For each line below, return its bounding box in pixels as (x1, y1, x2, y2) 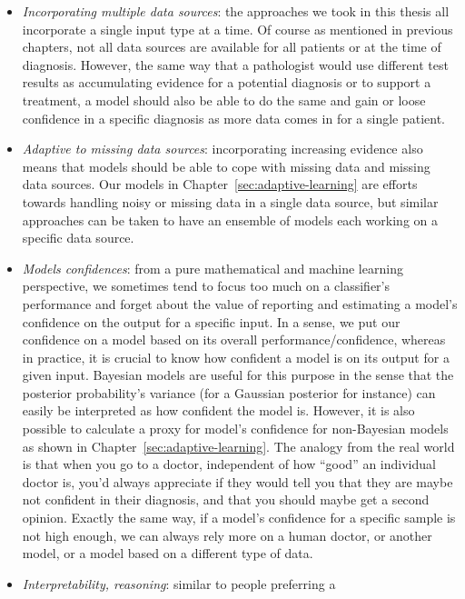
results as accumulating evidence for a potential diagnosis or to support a (22, 73, 431, 92)
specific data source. (22, 228, 134, 247)
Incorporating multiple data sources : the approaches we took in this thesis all (22, 2, 450, 20)
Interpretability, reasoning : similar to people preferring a (22, 574, 336, 593)
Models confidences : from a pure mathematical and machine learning (22, 258, 403, 277)
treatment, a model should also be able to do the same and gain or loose (22, 90, 426, 109)
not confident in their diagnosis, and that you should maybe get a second (22, 490, 430, 509)
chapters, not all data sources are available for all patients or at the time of (22, 37, 441, 56)
